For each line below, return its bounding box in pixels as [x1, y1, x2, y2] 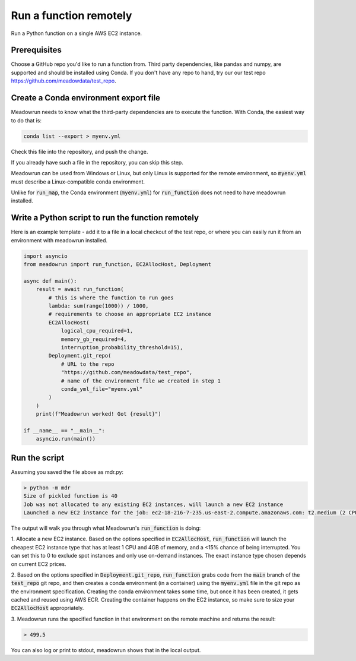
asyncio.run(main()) [36, 435, 96, 442]
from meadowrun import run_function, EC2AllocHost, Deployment [23, 261, 212, 268]
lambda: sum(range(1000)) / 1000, [48, 303, 149, 309]
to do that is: [11, 116, 42, 124]
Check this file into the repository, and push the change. [11, 148, 148, 155]
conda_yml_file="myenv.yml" [61, 385, 142, 392]
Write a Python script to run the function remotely [11, 213, 199, 223]
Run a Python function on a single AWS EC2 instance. [11, 30, 142, 37]
